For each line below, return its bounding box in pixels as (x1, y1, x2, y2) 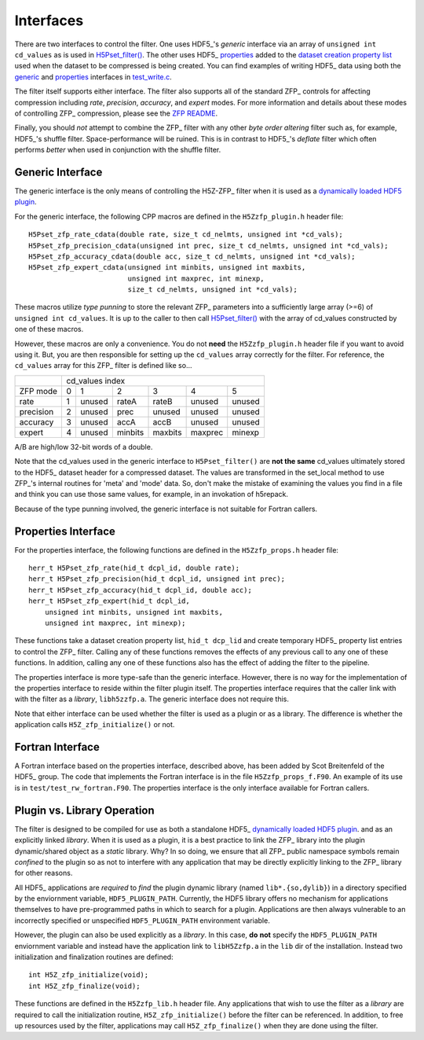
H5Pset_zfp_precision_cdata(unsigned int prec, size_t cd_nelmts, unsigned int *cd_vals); (28, 241, 389, 250)
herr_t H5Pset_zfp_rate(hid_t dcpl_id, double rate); (28, 564, 239, 573)
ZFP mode (19, 385, 58, 396)
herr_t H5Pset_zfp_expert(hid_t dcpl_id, (28, 597, 190, 605)
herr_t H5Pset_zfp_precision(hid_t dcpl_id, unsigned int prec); (28, 575, 286, 583)
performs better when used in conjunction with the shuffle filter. (14, 145, 221, 155)
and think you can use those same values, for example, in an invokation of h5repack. (14, 490, 289, 499)
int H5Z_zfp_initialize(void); (28, 971, 149, 979)
